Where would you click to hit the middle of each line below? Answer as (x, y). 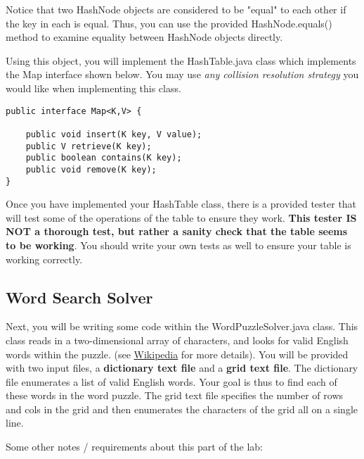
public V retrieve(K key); (89, 146)
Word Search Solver (79, 297)
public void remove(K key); (91, 169)
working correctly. (44, 259)
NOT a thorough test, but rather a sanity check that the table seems (177, 231)
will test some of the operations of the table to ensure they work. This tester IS (181, 217)
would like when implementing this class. (93, 88)
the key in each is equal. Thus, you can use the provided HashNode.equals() (169, 23)
